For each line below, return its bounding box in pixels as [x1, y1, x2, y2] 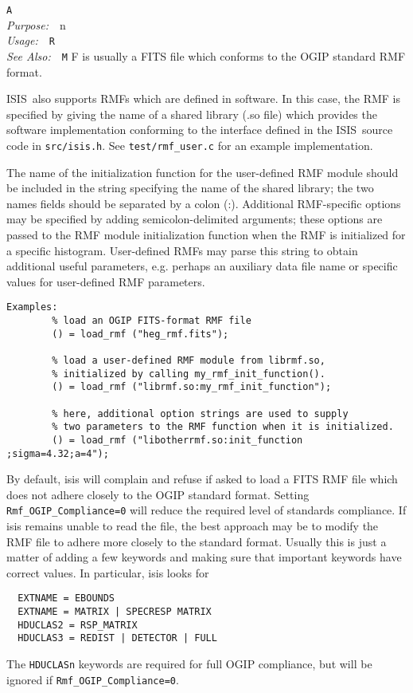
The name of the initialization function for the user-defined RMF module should [6, 163, 399, 180]
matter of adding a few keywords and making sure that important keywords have [6, 549, 402, 565]
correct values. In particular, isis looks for [6, 564, 209, 581]
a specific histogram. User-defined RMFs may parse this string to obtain [6, 242, 358, 258]
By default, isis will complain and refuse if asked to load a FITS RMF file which [6, 471, 398, 487]
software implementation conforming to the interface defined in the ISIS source [6, 121, 393, 138]
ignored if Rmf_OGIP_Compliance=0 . [6, 671, 179, 687]
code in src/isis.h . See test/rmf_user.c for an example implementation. [6, 136, 373, 153]
